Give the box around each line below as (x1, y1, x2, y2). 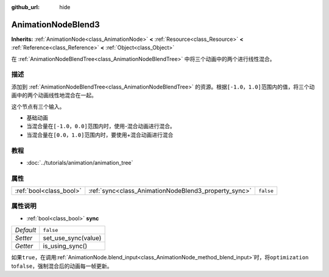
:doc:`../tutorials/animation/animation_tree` (26, 159, 133, 166)
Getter (15, 242, 34, 250)
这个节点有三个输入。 (11, 103, 65, 110)
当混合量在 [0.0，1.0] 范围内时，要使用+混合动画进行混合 (26, 131, 174, 138)
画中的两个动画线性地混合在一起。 (11, 92, 97, 99)
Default (15, 226, 37, 234)
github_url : (11, 4, 40, 10)
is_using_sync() (43, 242, 88, 250)
